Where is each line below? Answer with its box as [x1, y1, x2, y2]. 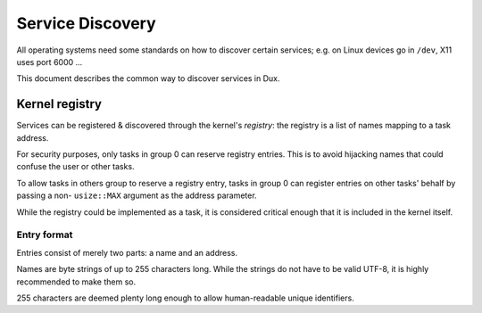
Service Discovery [16, 13, 156, 33]
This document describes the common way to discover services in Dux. [16, 73, 280, 84]
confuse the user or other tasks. [16, 161, 135, 172]
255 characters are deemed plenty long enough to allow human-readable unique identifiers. [16, 292, 354, 303]
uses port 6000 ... [16, 56, 83, 67]
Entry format [16, 228, 73, 241]
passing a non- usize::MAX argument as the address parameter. [16, 190, 258, 201]
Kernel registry [16, 96, 103, 111]
